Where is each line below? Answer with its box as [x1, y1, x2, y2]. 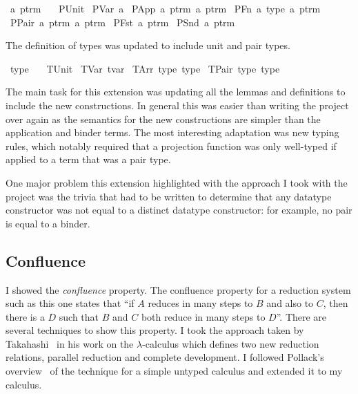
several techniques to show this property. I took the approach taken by [6, 323, 304, 337]
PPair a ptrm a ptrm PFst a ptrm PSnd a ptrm [10, 15, 235, 29]
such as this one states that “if [6, 296, 135, 310]
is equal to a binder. [6, 216, 90, 230]
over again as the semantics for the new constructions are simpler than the [6, 111, 321, 126]
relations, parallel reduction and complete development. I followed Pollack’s [6, 350, 324, 364]
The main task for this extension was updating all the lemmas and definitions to [6, 84, 346, 99]
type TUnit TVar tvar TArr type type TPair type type [10, 61, 280, 75]
